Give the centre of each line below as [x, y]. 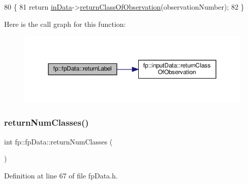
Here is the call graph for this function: [65, 24]
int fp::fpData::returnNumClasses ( [58, 141]
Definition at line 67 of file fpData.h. [61, 175]
